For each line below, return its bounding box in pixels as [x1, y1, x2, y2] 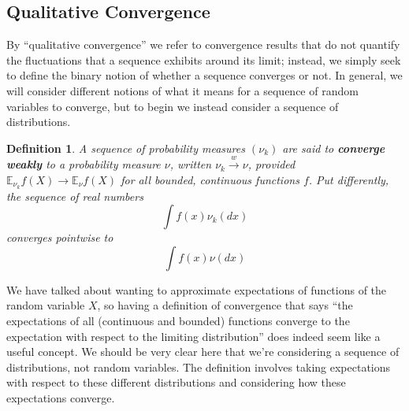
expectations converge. [6, 389, 115, 405]
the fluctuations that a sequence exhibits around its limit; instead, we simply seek [6, 51, 401, 68]
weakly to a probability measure [6, 156, 161, 172]
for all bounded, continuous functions [121, 171, 299, 187]
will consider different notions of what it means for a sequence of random [6, 82, 359, 98]
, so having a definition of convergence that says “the [97, 297, 353, 313]
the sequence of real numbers [6, 187, 143, 204]
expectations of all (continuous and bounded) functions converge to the [6, 312, 350, 328]
